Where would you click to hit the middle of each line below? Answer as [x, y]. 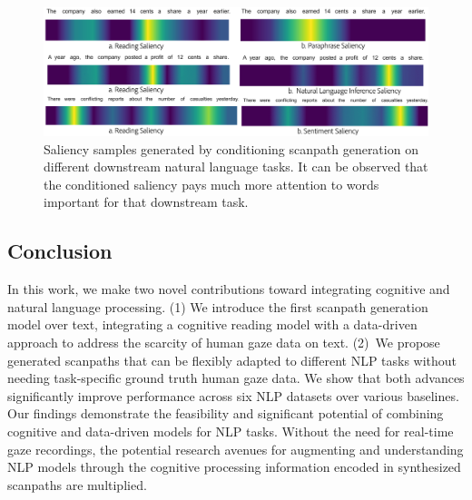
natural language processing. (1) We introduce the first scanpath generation [218, 306]
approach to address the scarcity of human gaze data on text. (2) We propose [224, 342]
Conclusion [60, 251]
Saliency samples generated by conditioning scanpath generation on [231, 148]
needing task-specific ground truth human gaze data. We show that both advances [236, 378]
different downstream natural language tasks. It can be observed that [236, 167]
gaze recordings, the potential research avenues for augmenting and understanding [236, 449]
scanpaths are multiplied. [77, 484]
